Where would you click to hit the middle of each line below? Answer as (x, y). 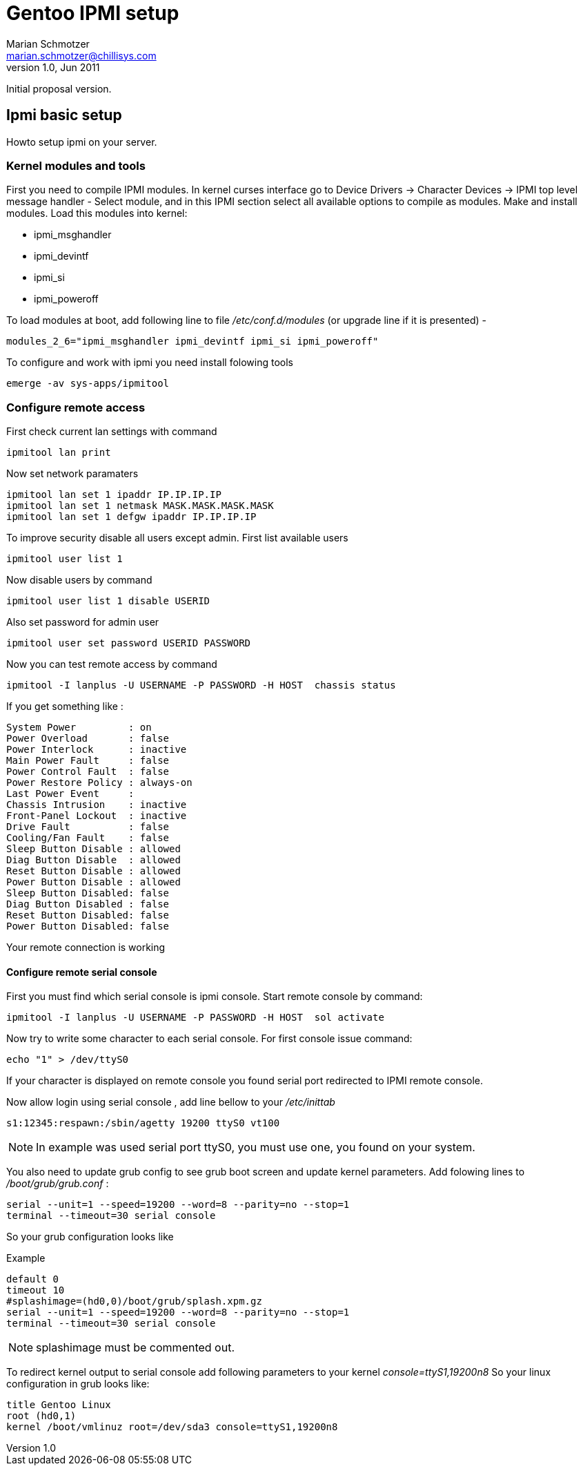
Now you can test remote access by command (112, 664)
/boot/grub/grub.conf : (58, 1184)
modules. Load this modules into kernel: (97, 213)
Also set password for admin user (83, 622)
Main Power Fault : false (88, 761)
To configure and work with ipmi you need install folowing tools (150, 363)
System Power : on (79, 728)
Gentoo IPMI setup (93, 13)
